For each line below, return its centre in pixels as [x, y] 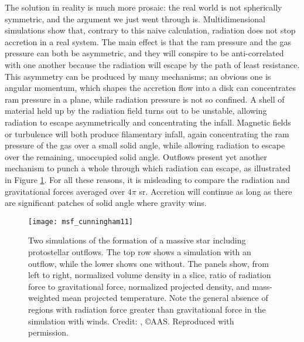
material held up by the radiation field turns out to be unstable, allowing [136, 111]
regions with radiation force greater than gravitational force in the [147, 309]
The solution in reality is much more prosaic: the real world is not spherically [144, 7]
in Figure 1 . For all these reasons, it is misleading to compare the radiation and [147, 179]
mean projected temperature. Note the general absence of [165, 298]
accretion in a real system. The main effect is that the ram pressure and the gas [148, 41]
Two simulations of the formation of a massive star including [137, 240]
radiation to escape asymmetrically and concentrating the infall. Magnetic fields [148, 122]
